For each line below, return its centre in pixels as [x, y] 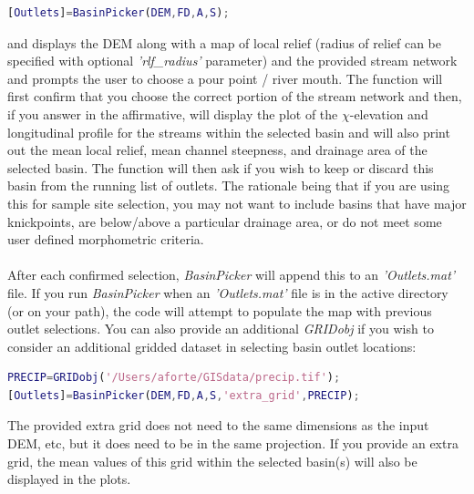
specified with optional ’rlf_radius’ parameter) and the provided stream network [232, 61]
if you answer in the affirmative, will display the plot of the [173, 113]
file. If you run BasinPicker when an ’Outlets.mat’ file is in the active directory [228, 292]
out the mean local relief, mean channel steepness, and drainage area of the [217, 150]
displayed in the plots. [69, 479]
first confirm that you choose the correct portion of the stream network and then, [235, 96]
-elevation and [389, 113]
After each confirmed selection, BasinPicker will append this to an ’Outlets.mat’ [232, 275]
